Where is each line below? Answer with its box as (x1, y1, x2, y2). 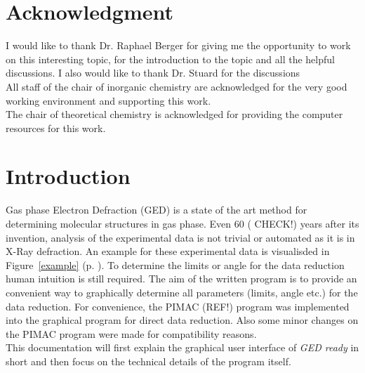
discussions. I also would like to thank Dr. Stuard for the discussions (6, 65, 300, 80)
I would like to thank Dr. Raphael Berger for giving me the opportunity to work (6, 38, 351, 53)
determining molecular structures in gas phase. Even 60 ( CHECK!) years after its (6, 216, 359, 230)
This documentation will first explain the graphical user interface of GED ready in (6, 340, 359, 355)
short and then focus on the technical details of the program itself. (6, 353, 291, 368)
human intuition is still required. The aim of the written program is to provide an (6, 271, 357, 286)
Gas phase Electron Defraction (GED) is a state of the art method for (6, 202, 307, 217)
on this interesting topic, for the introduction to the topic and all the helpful (6, 51, 335, 66)
